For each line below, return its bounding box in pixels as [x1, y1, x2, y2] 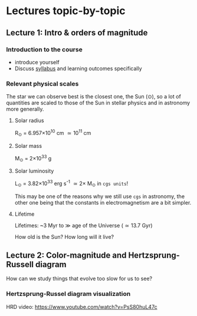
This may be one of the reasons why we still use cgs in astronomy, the [14, 193, 185, 200]
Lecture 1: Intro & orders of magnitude [6, 28, 148, 38]
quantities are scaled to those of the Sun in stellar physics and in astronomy [6, 99, 191, 107]
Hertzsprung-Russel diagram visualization [6, 290, 131, 298]
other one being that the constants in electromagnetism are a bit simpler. [14, 199, 192, 206]
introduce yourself [14, 58, 60, 65]
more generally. [6, 106, 44, 113]
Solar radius [14, 117, 44, 124]
